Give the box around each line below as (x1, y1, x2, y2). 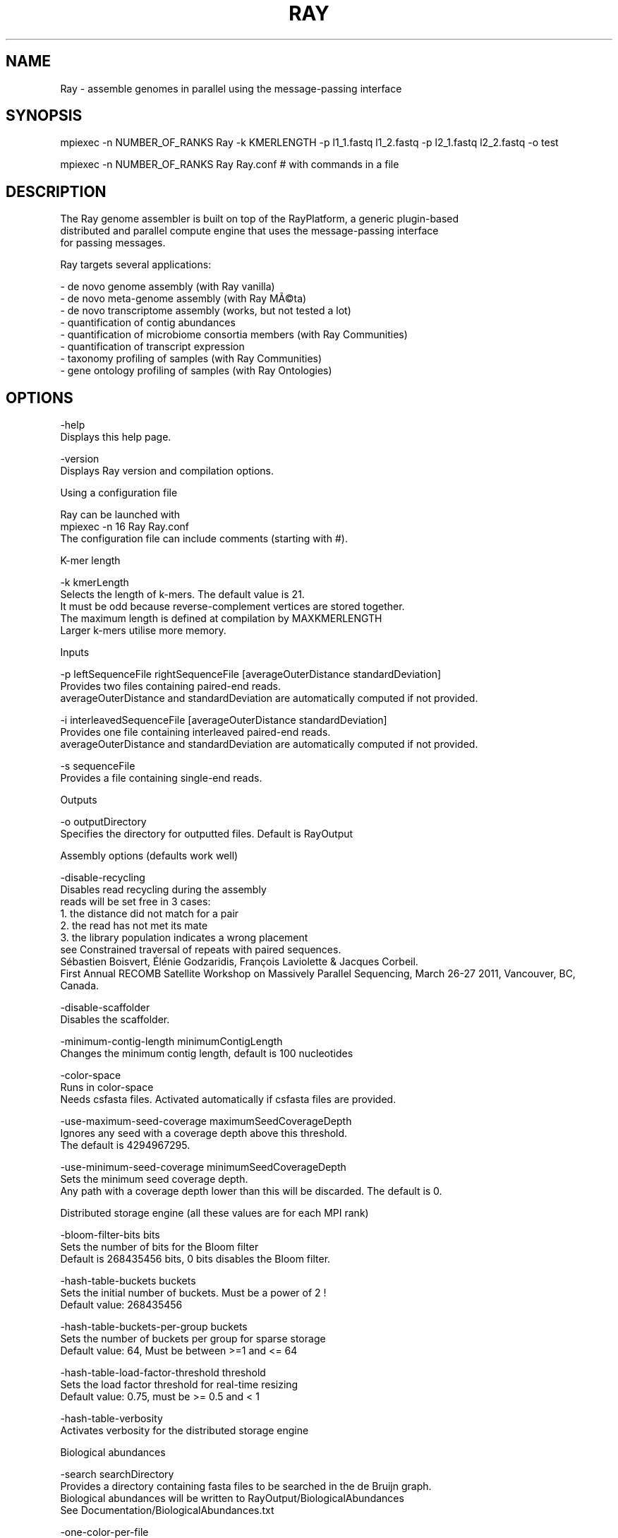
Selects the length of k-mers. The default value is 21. (60, 588, 305, 601)
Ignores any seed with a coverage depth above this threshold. (60, 1127, 348, 1140)
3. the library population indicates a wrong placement (60, 931, 308, 944)
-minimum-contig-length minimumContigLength (60, 1035, 283, 1048)
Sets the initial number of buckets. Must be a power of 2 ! (60, 1287, 327, 1299)
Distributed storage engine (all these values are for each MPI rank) (60, 1207, 369, 1220)
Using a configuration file (60, 487, 178, 499)
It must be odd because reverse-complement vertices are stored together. (60, 600, 405, 613)
